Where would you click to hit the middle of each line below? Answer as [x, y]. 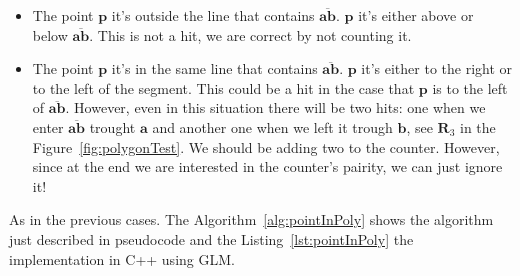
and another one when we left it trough [272, 126]
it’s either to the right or [437, 68]
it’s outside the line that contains [213, 15]
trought [112, 126]
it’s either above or [416, 15]
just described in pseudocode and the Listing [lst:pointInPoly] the [211, 238]
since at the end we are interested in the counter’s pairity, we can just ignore [267, 166]
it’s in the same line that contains [214, 68]
